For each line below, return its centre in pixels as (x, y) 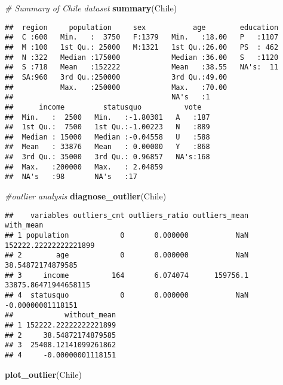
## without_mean (61, 315)
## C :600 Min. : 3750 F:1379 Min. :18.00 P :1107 (142, 37)
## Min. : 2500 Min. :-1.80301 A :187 (107, 117)
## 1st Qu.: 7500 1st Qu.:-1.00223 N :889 (107, 127)
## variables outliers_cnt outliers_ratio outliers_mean (127, 215)
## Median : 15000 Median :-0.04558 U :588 (107, 137)
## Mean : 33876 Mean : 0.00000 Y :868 (107, 147)
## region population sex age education (142, 27)
